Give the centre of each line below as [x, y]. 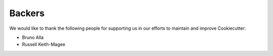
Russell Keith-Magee [44, 44]
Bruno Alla [33, 37]
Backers [27, 13]
